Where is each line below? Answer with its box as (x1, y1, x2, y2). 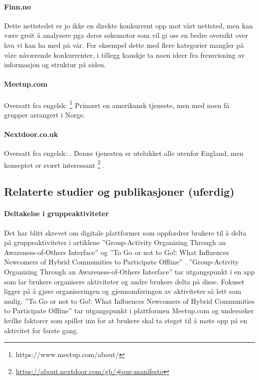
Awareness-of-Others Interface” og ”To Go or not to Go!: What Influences (4, 247, 229, 257)
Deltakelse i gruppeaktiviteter (4, 208, 109, 219)
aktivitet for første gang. (4, 325, 79, 335)
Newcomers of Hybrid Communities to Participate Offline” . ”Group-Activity (4, 256, 239, 267)
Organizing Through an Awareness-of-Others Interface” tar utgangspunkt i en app (4, 266, 255, 276)
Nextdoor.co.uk (4, 129, 58, 139)
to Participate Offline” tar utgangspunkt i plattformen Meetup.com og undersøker (4, 305, 254, 316)
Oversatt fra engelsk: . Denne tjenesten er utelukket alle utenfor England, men (4, 148, 244, 158)
